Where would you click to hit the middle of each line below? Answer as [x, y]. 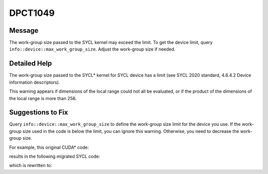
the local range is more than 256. [43, 98]
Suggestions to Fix [39, 112]
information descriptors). [35, 82]
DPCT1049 [32, 13]
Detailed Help [31, 64]
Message [24, 30]
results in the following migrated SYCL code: [55, 156]
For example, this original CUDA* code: [49, 147]
